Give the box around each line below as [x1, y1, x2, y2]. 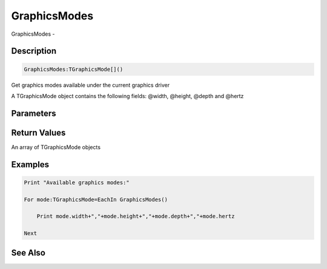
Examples [11, 159, 50, 170]
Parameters [11, 108, 56, 118]
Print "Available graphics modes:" [24, 179, 130, 186]
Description [11, 46, 57, 56]
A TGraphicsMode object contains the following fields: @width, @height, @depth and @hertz [11, 92, 244, 99]
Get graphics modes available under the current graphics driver [11, 81, 170, 88]
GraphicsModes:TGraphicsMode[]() [24, 65, 124, 73]
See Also [11, 247, 45, 257]
